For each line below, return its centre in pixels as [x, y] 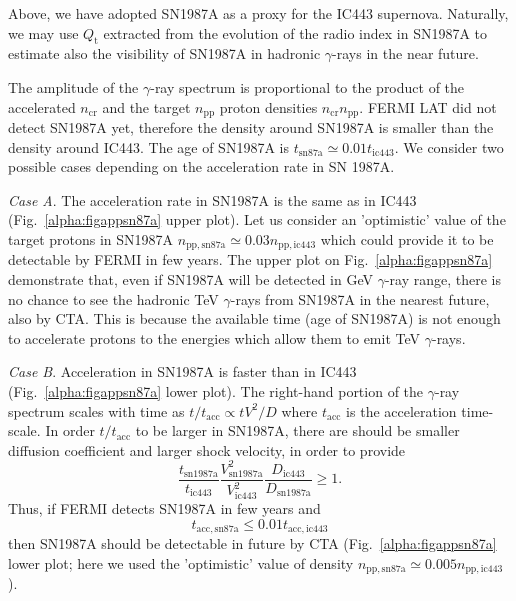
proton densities [268, 106]
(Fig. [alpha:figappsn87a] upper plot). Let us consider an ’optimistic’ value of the [257, 219]
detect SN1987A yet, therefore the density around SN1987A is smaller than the [251, 127]
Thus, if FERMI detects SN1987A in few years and [164, 508]
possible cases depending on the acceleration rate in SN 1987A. [201, 166]
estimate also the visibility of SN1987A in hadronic [164, 53]
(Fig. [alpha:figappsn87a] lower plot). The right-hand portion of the [216, 391]
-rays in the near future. [405, 53]
